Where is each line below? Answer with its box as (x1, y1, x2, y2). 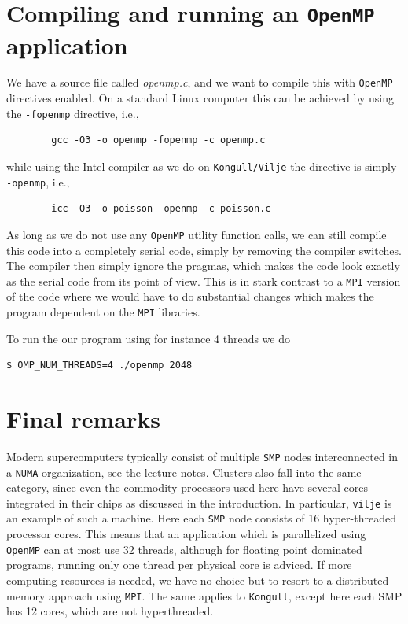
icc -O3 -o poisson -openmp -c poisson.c (51, 203, 271, 215)
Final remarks (6, 402, 160, 434)
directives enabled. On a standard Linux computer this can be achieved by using (6, 90, 394, 106)
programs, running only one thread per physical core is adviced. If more (6, 556, 352, 573)
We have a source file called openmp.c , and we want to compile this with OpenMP (6, 74, 393, 90)
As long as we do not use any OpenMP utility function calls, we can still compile (6, 226, 387, 242)
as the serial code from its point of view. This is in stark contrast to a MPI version (6, 272, 401, 289)
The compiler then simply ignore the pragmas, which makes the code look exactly (6, 257, 400, 274)
